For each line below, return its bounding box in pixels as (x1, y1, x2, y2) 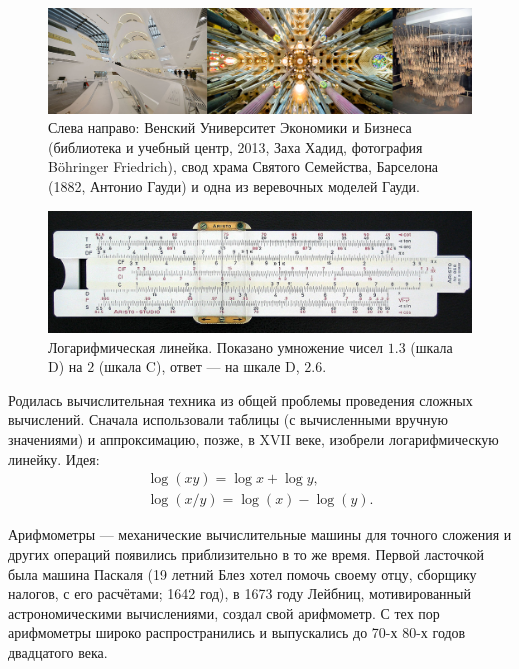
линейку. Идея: (8, 448, 100, 469)
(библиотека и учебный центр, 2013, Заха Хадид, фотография (48, 136, 423, 157)
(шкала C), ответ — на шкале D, (98, 356, 300, 377)
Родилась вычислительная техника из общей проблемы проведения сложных (8, 389, 473, 410)
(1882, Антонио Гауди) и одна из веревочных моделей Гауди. (48, 175, 420, 196)
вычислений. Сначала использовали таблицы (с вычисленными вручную (8, 409, 448, 430)
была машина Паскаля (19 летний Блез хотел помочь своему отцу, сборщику (8, 563, 477, 584)
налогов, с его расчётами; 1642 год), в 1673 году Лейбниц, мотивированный (8, 583, 471, 604)
